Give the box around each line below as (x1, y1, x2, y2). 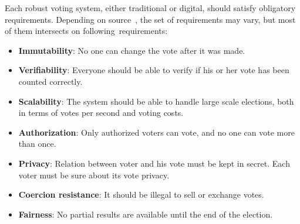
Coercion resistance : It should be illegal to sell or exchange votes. (18, 188, 264, 201)
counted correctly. (18, 75, 83, 87)
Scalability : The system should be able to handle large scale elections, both (18, 95, 294, 107)
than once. (18, 137, 56, 150)
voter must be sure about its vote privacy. (18, 168, 170, 181)
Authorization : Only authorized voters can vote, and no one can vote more (18, 126, 295, 138)
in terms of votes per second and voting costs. (18, 106, 184, 119)
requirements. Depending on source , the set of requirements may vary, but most (5, 13, 296, 25)
